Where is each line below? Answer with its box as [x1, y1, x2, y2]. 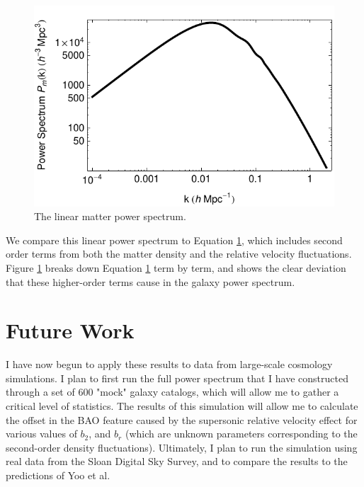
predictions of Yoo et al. [6, 468, 110, 482]
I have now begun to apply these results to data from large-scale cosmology [6, 357, 333, 372]
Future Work [6, 316, 135, 345]
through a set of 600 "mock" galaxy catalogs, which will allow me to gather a [6, 384, 339, 399]
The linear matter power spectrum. [34, 209, 186, 224]
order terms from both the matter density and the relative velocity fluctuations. [6, 246, 352, 261]
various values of [6, 426, 77, 441]
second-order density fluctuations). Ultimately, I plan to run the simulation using [6, 440, 358, 454]
